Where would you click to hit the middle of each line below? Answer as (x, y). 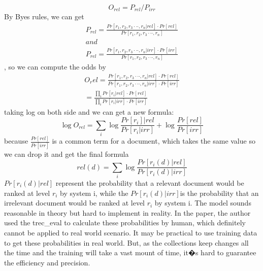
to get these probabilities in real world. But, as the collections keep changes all (126, 242)
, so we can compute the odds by (55, 66)
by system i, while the (94, 193)
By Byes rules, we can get (44, 16)
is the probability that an (219, 193)
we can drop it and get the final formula (67, 154)
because (16, 141)
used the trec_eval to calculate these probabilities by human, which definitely (125, 223)
